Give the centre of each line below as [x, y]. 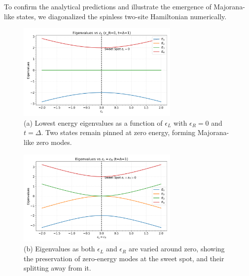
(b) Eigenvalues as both [59, 249]
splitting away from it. [57, 268]
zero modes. [54, 142]
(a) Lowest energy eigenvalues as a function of [93, 122]
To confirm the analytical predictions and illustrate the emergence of [108, 6]
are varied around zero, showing [177, 249]
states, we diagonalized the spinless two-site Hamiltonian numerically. [122, 16]
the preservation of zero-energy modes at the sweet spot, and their [124, 258]
